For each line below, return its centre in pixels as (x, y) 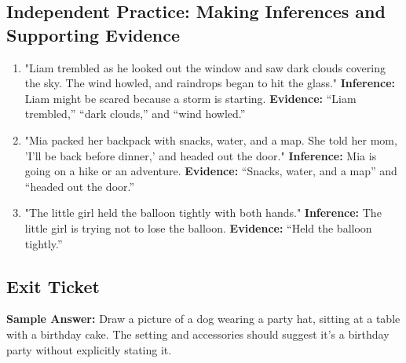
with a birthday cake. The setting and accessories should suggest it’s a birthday (198, 334)
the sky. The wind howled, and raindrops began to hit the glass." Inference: (210, 83)
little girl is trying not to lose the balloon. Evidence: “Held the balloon (198, 227)
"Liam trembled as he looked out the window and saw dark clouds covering (205, 67)
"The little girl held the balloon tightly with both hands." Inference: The (203, 213)
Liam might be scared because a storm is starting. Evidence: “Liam (190, 98)
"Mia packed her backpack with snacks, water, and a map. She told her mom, (211, 139)
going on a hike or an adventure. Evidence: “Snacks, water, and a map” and (211, 171)
